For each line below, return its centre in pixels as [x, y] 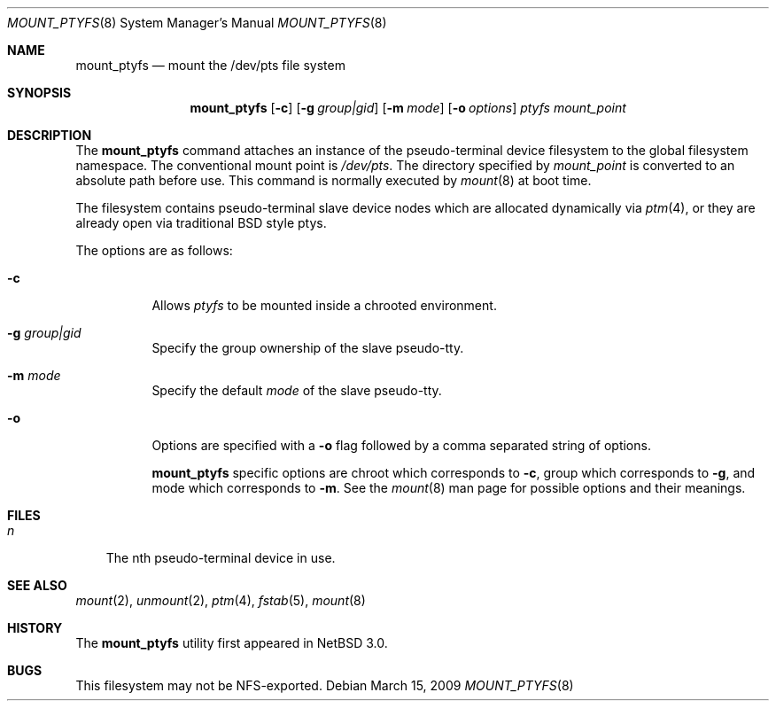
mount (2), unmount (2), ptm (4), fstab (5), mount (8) [221, 600]
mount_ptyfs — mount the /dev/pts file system [210, 65]
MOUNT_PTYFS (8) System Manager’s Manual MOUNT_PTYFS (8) [197, 23]
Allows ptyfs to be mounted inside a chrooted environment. [324, 305]
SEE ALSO [37, 585]
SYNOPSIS [39, 93]
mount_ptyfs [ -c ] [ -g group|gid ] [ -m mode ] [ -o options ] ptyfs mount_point [408, 108]
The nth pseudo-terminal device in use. [221, 558]
